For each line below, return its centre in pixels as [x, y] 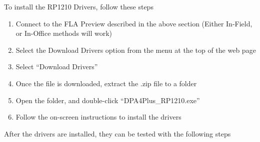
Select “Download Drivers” [57, 67]
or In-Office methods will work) [64, 33]
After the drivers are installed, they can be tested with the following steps [117, 133]
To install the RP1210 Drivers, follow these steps [79, 6]
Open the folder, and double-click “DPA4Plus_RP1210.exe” [108, 100]
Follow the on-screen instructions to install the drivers [98, 117]
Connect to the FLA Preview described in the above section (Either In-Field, [134, 23]
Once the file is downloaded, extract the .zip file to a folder [106, 83]
